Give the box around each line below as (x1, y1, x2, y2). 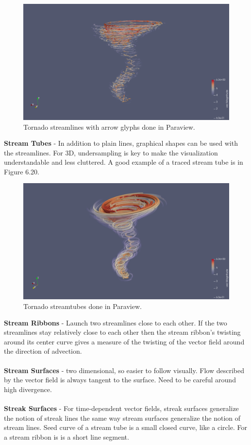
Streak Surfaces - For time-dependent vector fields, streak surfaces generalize (4, 403, 239, 413)
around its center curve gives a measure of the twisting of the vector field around (4, 336, 245, 346)
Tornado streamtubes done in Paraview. (23, 301, 142, 311)
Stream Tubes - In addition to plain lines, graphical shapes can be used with (4, 138, 238, 148)
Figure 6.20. (4, 166, 39, 176)
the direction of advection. (4, 346, 82, 356)
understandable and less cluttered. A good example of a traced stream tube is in (4, 157, 243, 167)
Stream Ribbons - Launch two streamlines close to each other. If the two (4, 317, 227, 327)
